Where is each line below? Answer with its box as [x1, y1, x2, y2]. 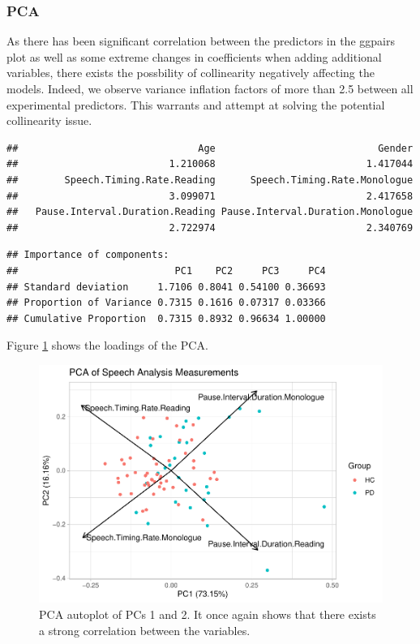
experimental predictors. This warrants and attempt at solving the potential [6, 96, 385, 113]
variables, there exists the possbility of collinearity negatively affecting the [6, 64, 375, 81]
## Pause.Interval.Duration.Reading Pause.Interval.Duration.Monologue [6, 206, 414, 218]
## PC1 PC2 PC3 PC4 [6, 264, 326, 277]
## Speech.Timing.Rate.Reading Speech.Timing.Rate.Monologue [6, 174, 414, 186]
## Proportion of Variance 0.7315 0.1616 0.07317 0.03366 [6, 297, 326, 309]
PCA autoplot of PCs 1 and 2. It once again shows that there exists [39, 606, 376, 623]
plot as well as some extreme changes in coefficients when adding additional [6, 48, 382, 65]
